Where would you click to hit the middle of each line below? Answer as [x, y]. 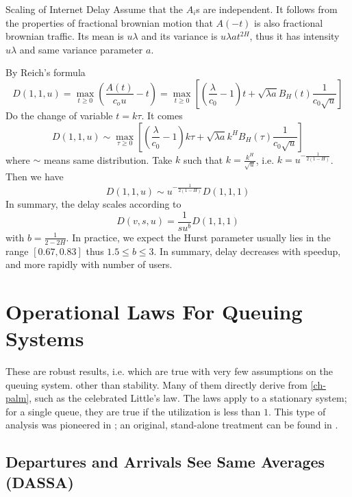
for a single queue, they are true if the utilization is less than [133, 411]
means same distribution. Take [108, 159]
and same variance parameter [81, 49]
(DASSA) [40, 482]
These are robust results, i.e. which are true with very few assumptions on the [169, 371]
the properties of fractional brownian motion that [109, 22]
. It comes [162, 115]
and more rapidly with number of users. [89, 264]
